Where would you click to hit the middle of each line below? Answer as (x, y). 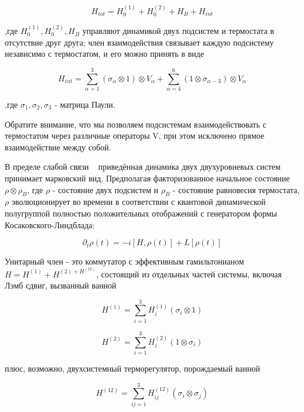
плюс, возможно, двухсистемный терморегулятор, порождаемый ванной (132, 368)
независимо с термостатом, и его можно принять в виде (105, 54)
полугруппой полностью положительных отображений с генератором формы (141, 213)
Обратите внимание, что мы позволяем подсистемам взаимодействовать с (136, 124)
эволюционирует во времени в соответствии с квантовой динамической (139, 202)
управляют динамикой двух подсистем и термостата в (178, 31)
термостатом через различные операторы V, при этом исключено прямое (135, 135)
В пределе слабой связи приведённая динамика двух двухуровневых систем (143, 166)
